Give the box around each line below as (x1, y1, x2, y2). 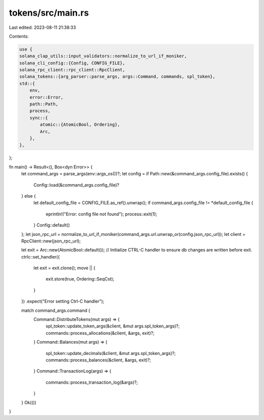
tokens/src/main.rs (9, 7, 89, 18)
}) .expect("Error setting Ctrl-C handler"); (21, 299, 105, 304)
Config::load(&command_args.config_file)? (33, 182, 119, 188)
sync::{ (29, 115, 48, 120)
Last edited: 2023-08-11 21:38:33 (9, 24, 76, 30)
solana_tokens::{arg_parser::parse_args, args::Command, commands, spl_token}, (19, 74, 216, 79)
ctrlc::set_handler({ (21, 254, 60, 259)
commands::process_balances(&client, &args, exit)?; (45, 357, 152, 363)
